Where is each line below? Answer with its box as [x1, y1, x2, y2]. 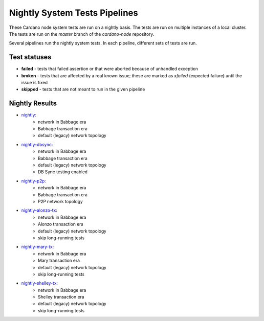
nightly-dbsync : [21, 141, 53, 147]
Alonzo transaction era [38, 221, 84, 227]
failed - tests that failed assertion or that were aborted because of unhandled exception [21, 66, 198, 72]
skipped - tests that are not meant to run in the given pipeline [21, 86, 145, 92]
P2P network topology [38, 199, 83, 204]
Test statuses [9, 53, 51, 61]
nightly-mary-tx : [21, 244, 54, 250]
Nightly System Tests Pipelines [9, 7, 138, 18]
